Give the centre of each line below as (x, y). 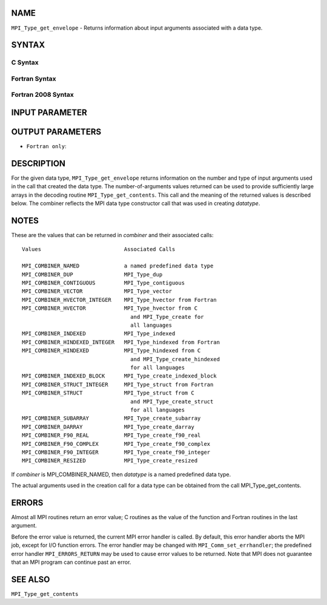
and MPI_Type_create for (167, 317)
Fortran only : (46, 146)
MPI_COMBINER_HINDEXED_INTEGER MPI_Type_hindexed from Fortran (121, 342)
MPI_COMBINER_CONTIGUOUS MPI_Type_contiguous (103, 283)
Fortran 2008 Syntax (42, 95)
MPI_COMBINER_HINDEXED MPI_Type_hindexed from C (111, 351)
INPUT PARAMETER (49, 113)
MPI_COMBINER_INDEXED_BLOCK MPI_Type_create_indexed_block (120, 376)
